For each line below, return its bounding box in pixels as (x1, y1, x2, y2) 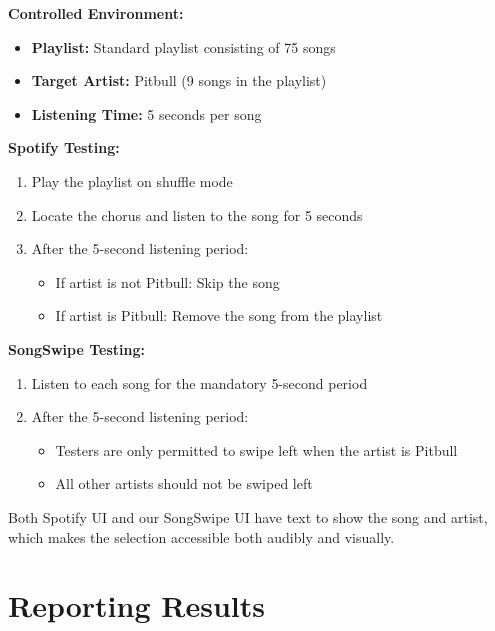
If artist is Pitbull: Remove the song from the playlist (55, 305, 383, 326)
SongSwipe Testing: (8, 338, 145, 359)
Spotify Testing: (8, 137, 120, 158)
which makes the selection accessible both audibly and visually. (8, 526, 395, 547)
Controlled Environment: (8, 3, 184, 23)
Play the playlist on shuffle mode (31, 170, 233, 191)
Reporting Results (8, 585, 265, 626)
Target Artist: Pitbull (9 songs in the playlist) (31, 70, 327, 91)
